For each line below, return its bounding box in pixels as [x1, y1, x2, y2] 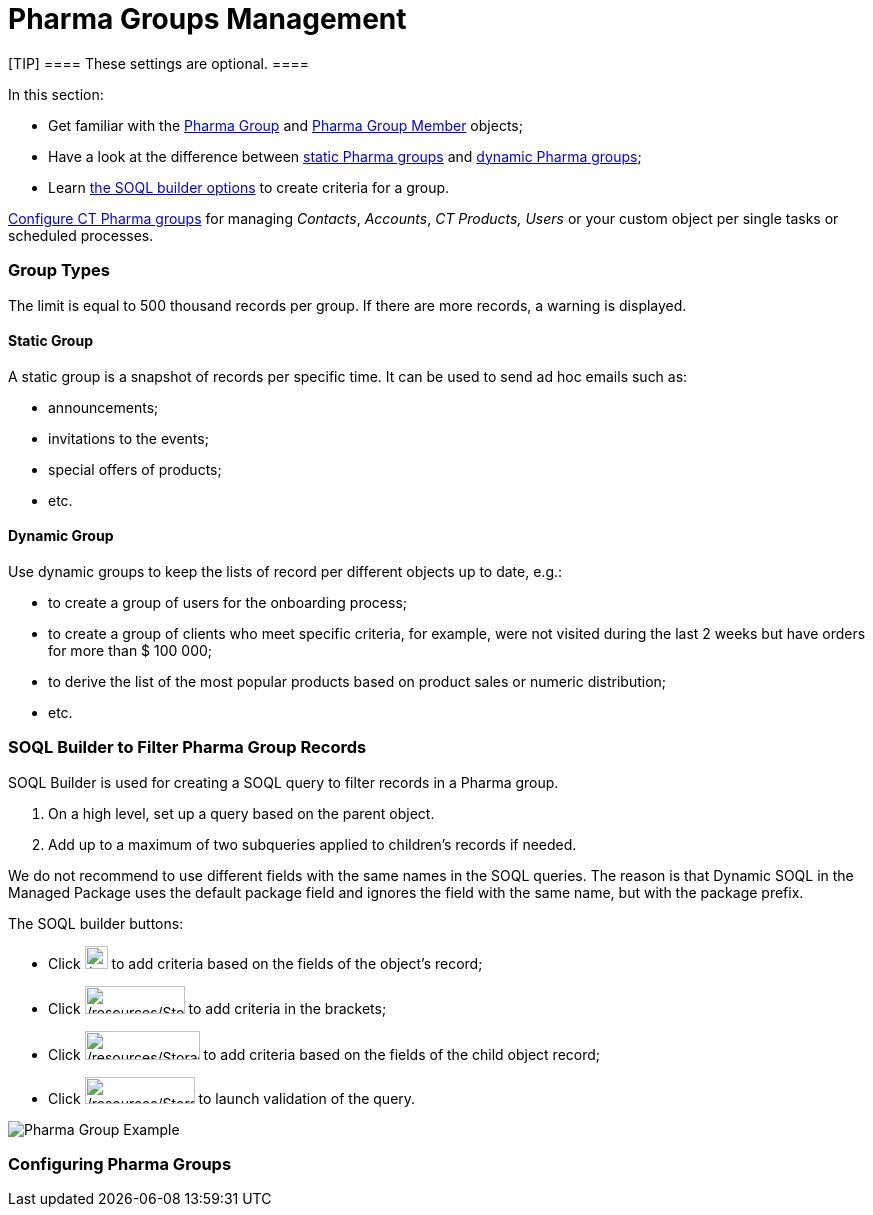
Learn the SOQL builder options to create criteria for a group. [48, 178, 450, 196]
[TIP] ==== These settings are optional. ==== [8, 54, 310, 72]
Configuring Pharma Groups [8, 1154, 232, 1175]
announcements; [48, 398, 159, 416]
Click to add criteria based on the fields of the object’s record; [48, 954, 483, 972]
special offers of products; [48, 460, 222, 478]
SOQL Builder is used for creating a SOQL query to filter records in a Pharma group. [8, 773, 559, 791]
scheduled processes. [8, 226, 154, 244]
